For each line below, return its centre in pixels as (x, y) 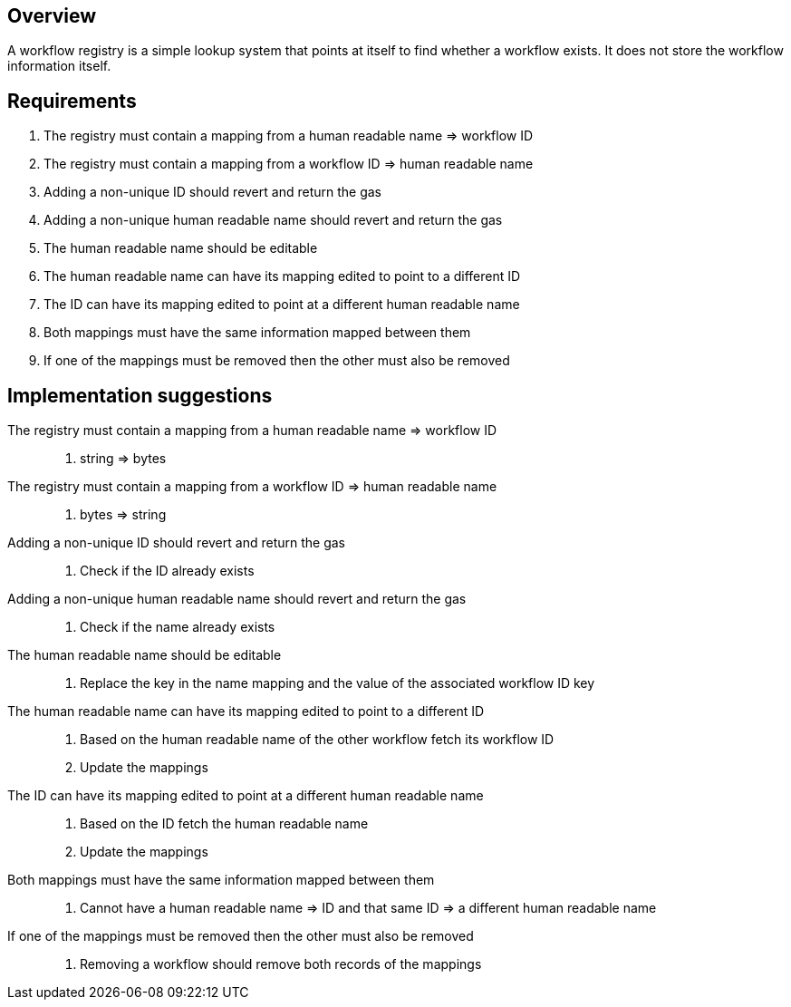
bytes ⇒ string (123, 515)
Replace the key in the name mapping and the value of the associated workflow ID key (338, 683)
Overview (52, 16)
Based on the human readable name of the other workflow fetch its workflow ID (317, 740)
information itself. (59, 66)
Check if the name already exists (178, 627)
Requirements (72, 101)
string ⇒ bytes (123, 459)
